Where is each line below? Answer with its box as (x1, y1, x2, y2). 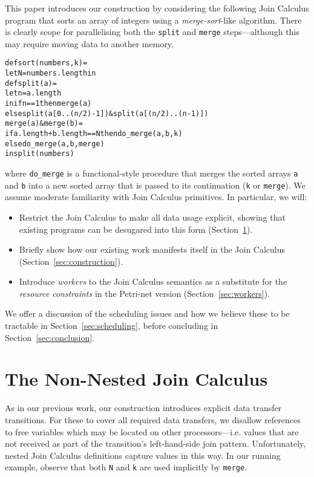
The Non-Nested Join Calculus (5, 366, 268, 391)
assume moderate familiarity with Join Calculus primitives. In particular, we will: (5, 190, 307, 203)
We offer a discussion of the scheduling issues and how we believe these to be (5, 307, 290, 320)
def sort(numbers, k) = (5, 59, 88, 68)
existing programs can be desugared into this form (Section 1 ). (19, 222, 253, 235)
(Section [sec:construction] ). (19, 255, 123, 267)
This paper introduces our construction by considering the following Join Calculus (5, 2, 309, 14)
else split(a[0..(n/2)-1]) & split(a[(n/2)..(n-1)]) (5, 109, 209, 118)
